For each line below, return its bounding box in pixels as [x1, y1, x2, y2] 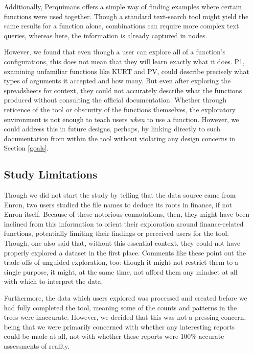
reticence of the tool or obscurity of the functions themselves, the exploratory [4, 104, 236, 114]
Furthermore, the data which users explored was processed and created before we [4, 293, 247, 303]
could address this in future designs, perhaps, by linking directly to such [4, 124, 221, 134]
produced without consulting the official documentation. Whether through [4, 95, 227, 105]
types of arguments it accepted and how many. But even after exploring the [4, 76, 231, 86]
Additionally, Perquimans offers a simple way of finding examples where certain [4, 1, 242, 11]
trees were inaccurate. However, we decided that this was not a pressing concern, [4, 312, 246, 322]
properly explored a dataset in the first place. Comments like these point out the [4, 247, 246, 257]
